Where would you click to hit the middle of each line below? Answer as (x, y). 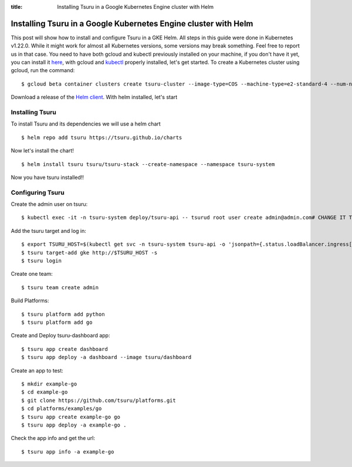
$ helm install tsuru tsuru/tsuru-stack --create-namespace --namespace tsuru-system (148, 164)
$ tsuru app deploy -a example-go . (74, 425)
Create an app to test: (37, 370)
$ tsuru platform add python (63, 314)
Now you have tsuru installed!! (48, 177)
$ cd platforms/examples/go (62, 409)
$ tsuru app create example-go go (71, 417)
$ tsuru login (41, 261)
